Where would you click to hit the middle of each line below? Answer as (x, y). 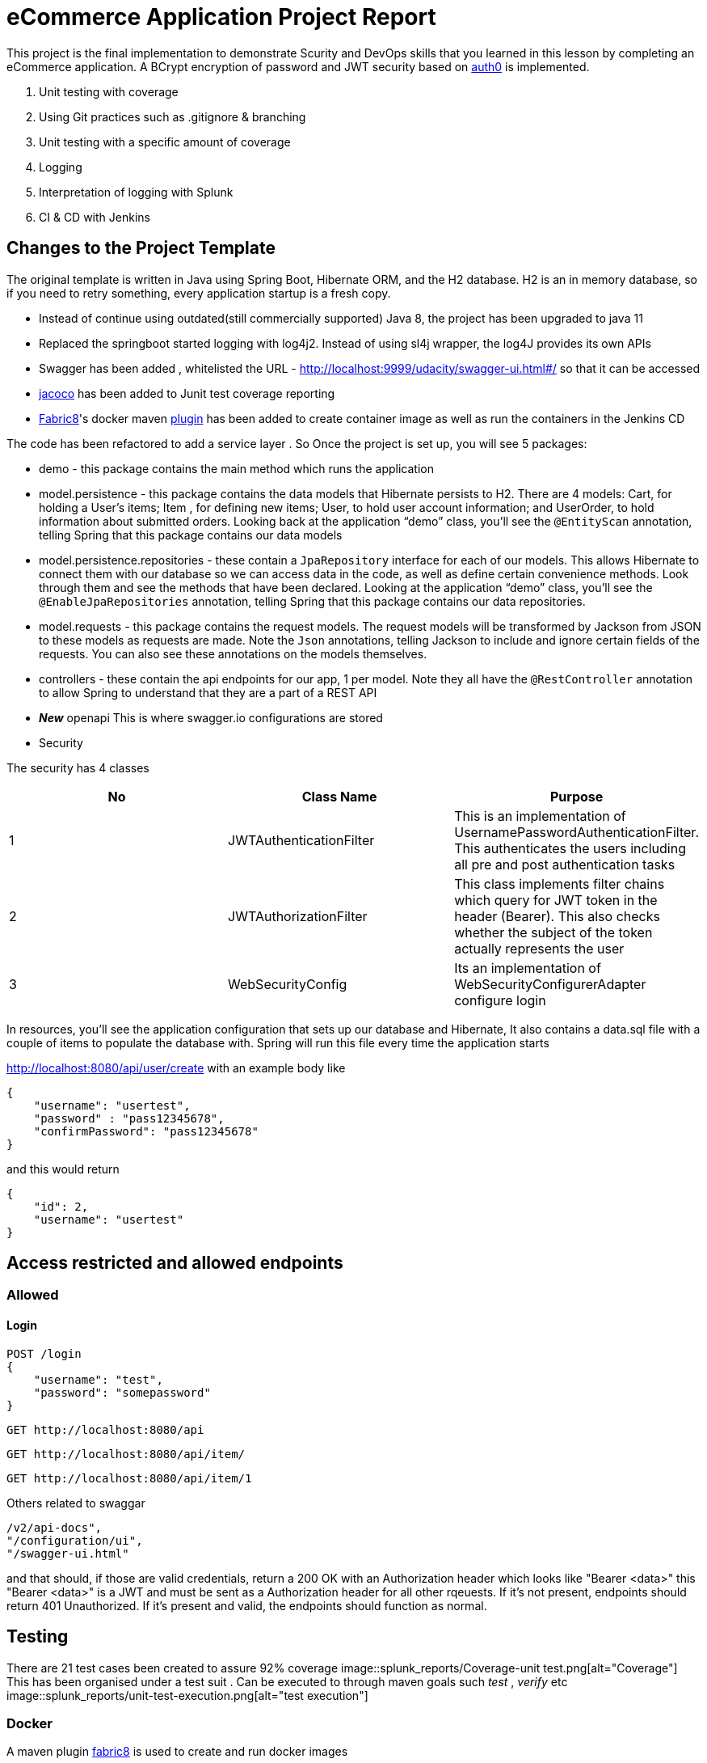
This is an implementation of (540, 816)
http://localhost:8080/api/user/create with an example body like (176, 1068)
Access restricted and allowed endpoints (175, 1263)
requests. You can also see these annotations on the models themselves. (233, 653)
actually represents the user (539, 948)
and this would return (63, 1169)
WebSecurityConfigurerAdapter (550, 984)
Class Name (339, 796)
